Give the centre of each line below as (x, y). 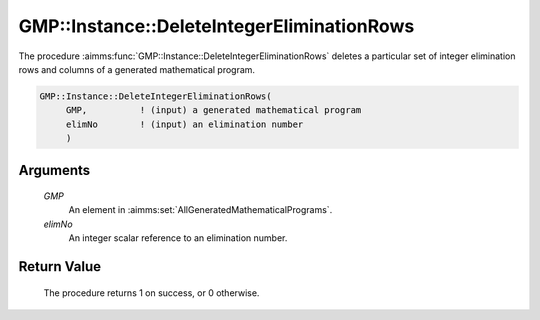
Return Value (60, 266)
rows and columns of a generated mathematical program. (136, 69)
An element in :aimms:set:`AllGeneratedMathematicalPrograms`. (200, 210)
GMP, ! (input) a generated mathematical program (213, 110)
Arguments (54, 170)
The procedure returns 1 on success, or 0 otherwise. (151, 292)
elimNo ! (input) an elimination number (184, 124)
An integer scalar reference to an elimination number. (178, 238)
